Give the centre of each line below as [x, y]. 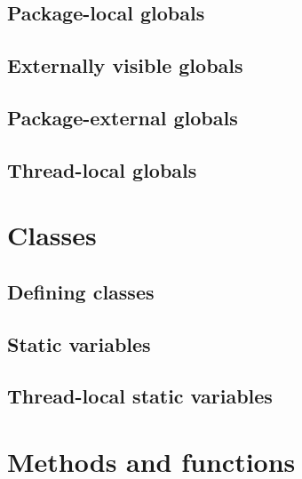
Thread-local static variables [140, 396]
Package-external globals [123, 117]
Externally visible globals [125, 65]
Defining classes [81, 291]
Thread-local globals [102, 169]
